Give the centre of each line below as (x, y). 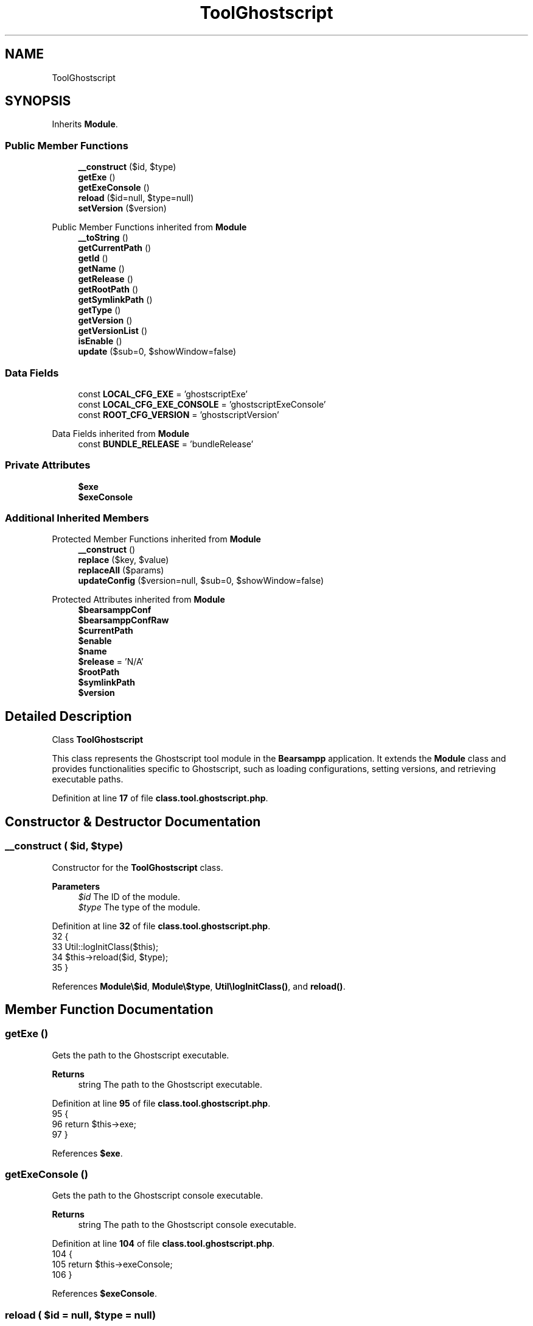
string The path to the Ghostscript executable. (170, 1084)
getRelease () (106, 279)
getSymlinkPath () (115, 300)
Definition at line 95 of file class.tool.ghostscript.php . (161, 1103)
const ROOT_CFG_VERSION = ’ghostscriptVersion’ (179, 414)
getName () (101, 269)
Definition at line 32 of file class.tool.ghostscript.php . (161, 926)
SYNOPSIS (38, 101)
